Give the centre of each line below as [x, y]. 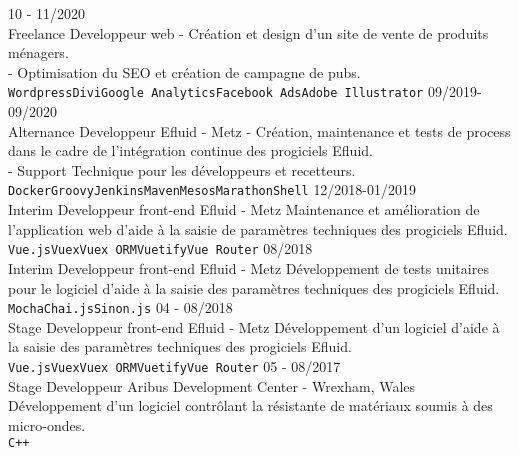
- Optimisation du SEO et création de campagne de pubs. [184, 71]
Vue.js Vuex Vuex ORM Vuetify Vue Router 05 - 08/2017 [174, 365]
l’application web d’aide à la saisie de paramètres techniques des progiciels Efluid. [258, 228]
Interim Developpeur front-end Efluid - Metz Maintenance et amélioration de [244, 209]
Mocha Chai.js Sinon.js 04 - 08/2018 [120, 307]
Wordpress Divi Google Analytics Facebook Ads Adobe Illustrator [216, 93]
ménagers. [38, 52]
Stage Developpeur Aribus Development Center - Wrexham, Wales [212, 385]
